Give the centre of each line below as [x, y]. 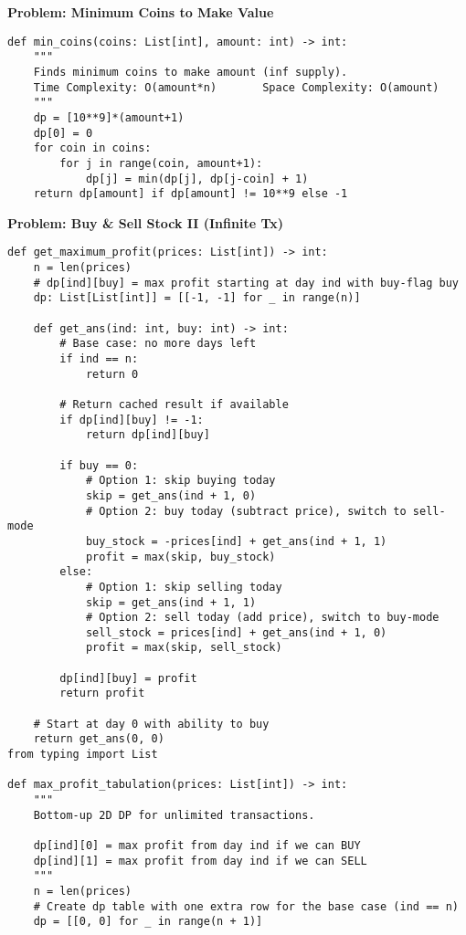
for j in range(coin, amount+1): [161, 163]
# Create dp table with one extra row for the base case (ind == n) [246, 906]
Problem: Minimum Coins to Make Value [141, 12]
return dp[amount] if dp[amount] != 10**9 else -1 [191, 194]
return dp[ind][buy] [148, 435]
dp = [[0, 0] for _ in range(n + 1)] [148, 922]
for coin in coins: [92, 148]
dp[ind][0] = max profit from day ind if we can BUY [197, 846]
